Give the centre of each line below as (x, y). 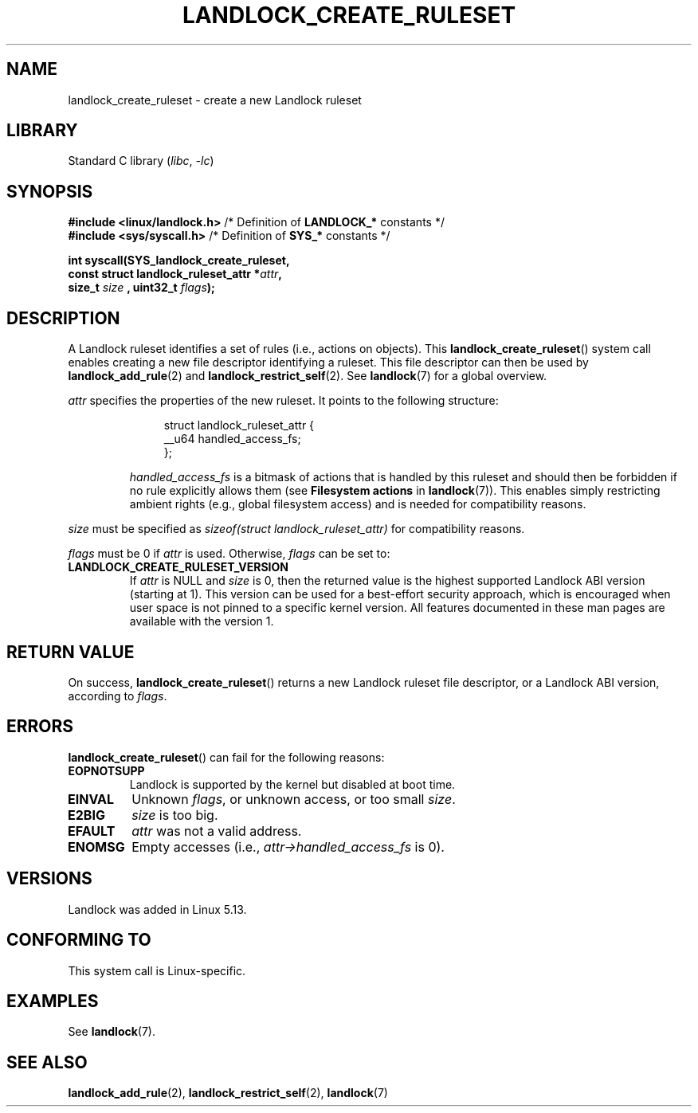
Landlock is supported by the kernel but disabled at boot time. (292, 784)
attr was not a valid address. (217, 831)
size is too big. (175, 815)
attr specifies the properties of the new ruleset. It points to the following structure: (283, 401)
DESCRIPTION (63, 318)
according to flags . (118, 696)
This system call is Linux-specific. (157, 970)
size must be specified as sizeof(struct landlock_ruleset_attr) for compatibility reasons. (296, 529)
